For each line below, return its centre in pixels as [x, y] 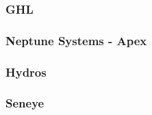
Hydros [26, 72]
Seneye [25, 103]
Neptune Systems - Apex [76, 40]
